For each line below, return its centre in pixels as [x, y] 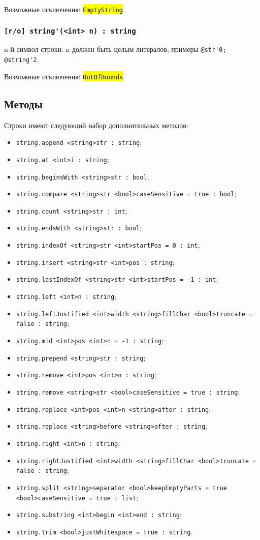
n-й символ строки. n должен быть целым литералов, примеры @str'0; [115, 49]
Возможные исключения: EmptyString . [64, 9]
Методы [23, 103]
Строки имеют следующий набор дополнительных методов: [96, 125]
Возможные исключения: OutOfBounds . [64, 76]
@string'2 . [22, 59]
